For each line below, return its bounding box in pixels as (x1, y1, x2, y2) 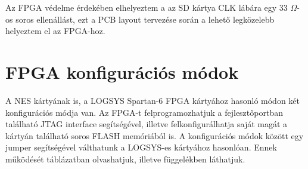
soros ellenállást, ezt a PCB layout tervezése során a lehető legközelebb (15, 13, 275, 25)
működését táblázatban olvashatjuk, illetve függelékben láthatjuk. (5, 152, 245, 165)
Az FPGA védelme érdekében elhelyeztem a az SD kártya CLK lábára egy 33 (5, 1, 288, 13)
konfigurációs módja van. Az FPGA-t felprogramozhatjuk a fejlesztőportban (5, 106, 283, 118)
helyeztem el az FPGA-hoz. (5, 24, 105, 37)
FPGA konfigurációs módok (5, 59, 239, 84)
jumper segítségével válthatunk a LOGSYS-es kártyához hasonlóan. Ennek (5, 141, 277, 153)
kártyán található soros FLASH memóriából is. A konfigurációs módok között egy (5, 129, 304, 142)
